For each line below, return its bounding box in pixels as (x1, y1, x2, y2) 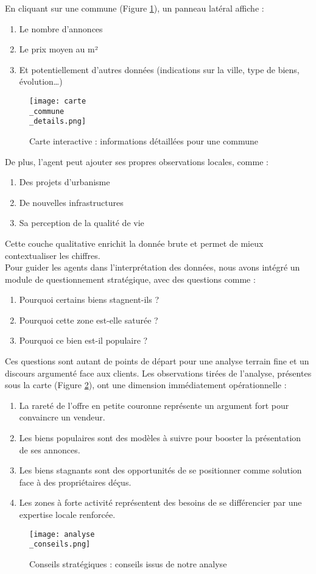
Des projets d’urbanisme (19, 175, 110, 188)
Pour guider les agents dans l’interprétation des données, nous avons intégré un (5, 261, 300, 274)
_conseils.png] (29, 540, 91, 549)
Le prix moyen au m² (19, 43, 98, 55)
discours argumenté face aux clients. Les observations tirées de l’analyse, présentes (5, 366, 312, 379)
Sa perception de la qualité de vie (19, 216, 144, 229)
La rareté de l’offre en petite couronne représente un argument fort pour (19, 399, 289, 411)
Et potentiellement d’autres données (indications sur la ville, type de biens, (19, 63, 300, 76)
